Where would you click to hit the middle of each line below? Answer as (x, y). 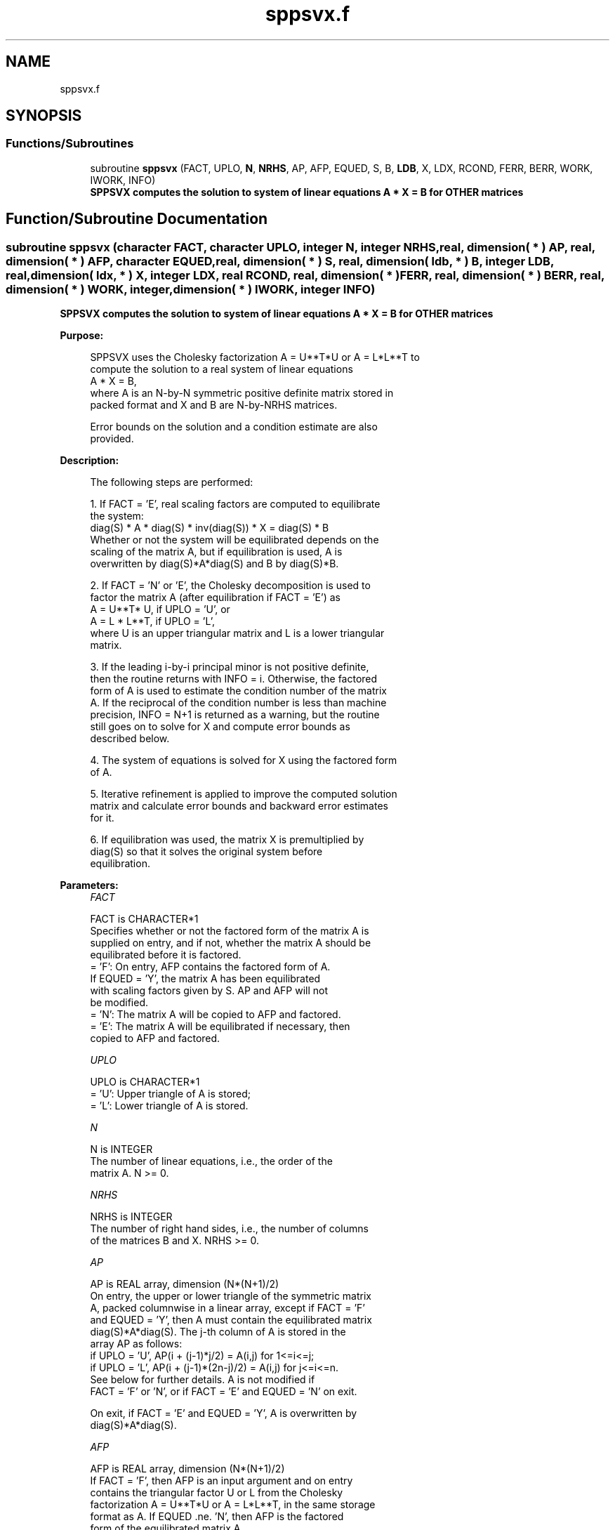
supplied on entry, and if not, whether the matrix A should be (231, 943)
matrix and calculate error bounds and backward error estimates (239, 806)
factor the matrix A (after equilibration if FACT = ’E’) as (215, 598)
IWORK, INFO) (123, 180)
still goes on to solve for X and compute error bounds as (220, 727)
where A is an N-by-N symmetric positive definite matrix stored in (242, 393)
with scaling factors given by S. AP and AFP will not (209, 991)
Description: (90, 461)
